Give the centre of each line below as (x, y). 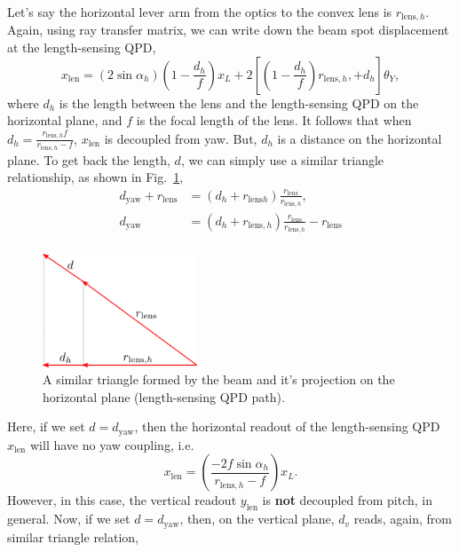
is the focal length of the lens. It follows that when (274, 120)
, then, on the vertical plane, (257, 519)
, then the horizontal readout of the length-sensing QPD (287, 426)
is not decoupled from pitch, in (348, 500)
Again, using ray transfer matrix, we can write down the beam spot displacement (228, 30)
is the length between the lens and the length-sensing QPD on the (239, 103)
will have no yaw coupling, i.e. (112, 444)
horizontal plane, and (65, 120)
